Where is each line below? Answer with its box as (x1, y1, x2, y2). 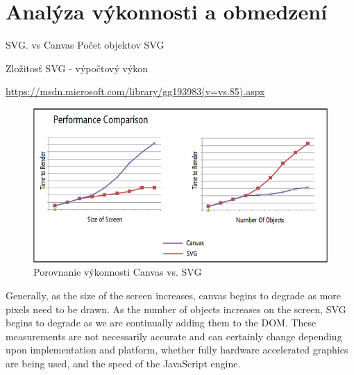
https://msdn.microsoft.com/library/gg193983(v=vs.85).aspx (6, 84, 265, 99)
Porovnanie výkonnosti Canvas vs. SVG (33, 265, 202, 279)
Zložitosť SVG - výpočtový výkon (6, 60, 149, 75)
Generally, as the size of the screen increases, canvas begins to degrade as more (6, 287, 342, 302)
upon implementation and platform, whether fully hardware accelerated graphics (6, 342, 348, 357)
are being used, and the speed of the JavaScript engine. (6, 356, 241, 370)
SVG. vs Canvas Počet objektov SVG (6, 37, 165, 52)
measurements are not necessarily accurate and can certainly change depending (6, 328, 342, 343)
